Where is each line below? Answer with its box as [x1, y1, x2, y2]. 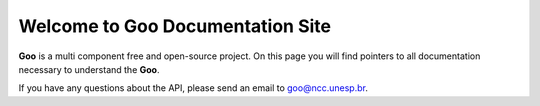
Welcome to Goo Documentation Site [18, 15, 332, 37]
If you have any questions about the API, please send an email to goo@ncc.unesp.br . [18, 82, 369, 94]
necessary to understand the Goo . [18, 63, 160, 75]
